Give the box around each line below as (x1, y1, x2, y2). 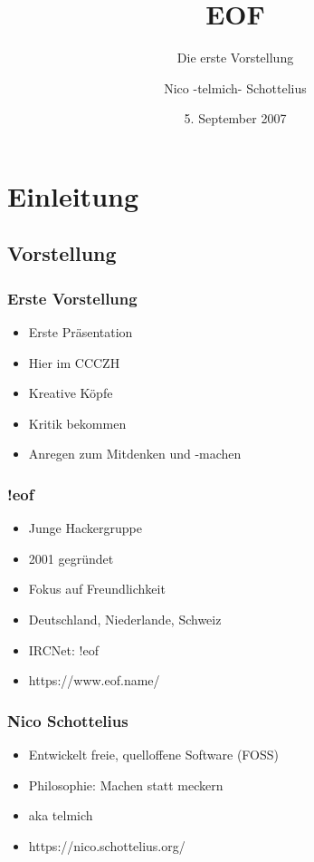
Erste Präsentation (28, 323, 133, 342)
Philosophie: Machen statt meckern (28, 775, 224, 794)
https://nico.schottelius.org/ (28, 836, 186, 855)
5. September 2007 (184, 109, 287, 128)
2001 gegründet (28, 548, 114, 567)
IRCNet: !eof (28, 640, 99, 659)
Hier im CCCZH (28, 353, 120, 372)
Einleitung (7, 177, 139, 214)
